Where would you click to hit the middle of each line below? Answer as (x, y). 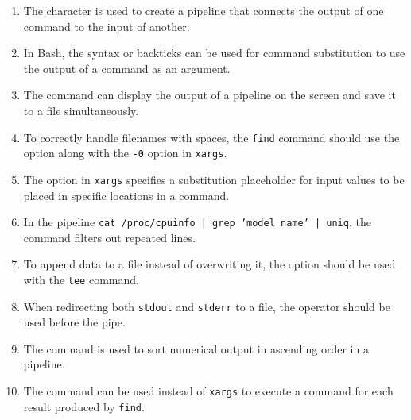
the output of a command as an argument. (127, 68)
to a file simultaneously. (81, 110)
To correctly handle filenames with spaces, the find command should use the (211, 137)
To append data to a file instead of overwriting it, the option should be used (209, 264)
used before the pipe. (74, 322)
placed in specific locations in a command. (126, 195)
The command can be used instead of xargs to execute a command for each (208, 391)
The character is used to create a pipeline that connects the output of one (204, 10)
